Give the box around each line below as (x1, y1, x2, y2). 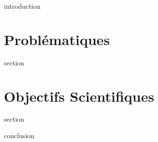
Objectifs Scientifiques (4, 86, 155, 106)
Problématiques (4, 29, 110, 49)
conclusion (4, 130, 35, 141)
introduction (4, 1, 41, 11)
